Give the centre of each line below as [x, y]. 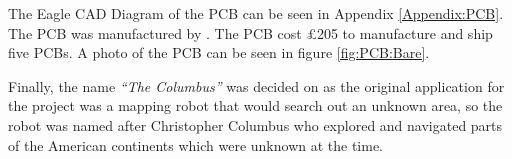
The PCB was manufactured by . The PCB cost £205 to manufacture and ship [250, 32]
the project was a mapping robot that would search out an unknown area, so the [255, 105]
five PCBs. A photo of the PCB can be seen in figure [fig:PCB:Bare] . [219, 52]
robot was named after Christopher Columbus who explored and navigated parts [255, 124]
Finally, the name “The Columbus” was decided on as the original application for [256, 85]
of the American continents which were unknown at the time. [196, 144]
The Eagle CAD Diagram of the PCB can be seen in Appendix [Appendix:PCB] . [256, 13]
